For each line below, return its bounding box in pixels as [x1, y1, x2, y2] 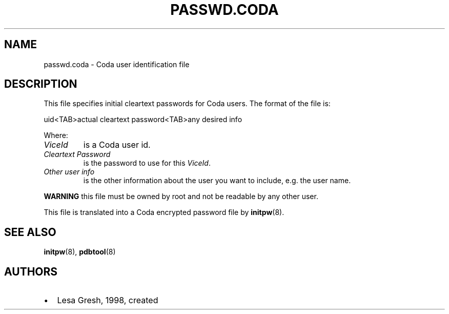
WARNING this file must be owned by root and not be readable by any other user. [44, 192, 318, 201]
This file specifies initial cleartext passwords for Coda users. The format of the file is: [44, 99, 331, 108]
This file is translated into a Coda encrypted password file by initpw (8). [44, 208, 284, 217]
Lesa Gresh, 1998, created [57, 295, 158, 306]
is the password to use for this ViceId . [83, 159, 211, 168]
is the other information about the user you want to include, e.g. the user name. [83, 176, 351, 185]
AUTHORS [4, 265, 58, 278]
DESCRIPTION [4, 77, 77, 91]
